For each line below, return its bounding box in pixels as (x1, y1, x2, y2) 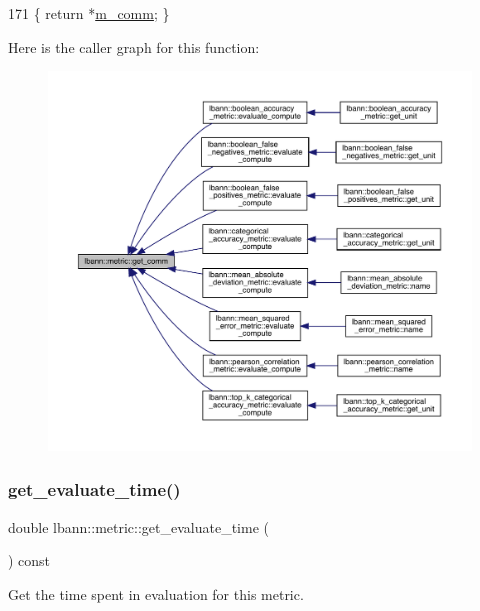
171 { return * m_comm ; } (8, 3, 170, 23)
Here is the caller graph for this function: (8, 36, 260, 57)
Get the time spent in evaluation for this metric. (8, 583, 304, 604)
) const (8, 550, 51, 571)
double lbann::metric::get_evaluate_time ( (8, 516, 270, 537)
